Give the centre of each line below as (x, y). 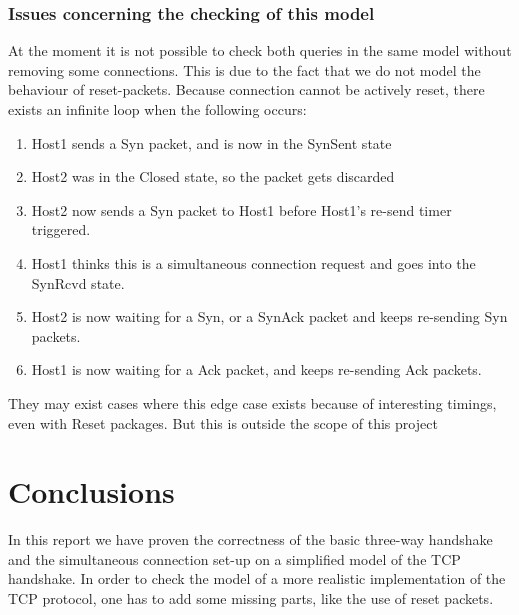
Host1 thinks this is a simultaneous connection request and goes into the (253, 262)
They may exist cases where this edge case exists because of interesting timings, (252, 402)
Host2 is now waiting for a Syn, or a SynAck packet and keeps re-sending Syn (269, 316)
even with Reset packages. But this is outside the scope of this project (223, 422)
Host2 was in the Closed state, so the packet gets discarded (213, 176)
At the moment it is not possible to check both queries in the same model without (260, 50)
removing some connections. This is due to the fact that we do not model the (244, 69)
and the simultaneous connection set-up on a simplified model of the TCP (234, 558)
